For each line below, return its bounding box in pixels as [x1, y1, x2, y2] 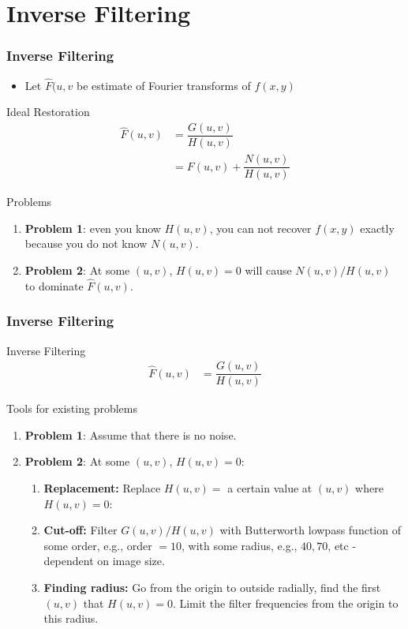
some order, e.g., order [43, 537, 152, 553]
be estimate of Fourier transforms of [77, 77, 251, 93]
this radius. [43, 610, 99, 627]
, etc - [328, 537, 357, 553]
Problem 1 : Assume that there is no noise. [24, 426, 237, 443]
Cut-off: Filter [43, 522, 118, 538]
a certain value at [227, 480, 313, 496]
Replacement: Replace [43, 480, 161, 496]
